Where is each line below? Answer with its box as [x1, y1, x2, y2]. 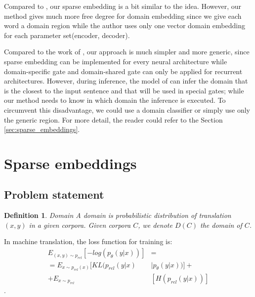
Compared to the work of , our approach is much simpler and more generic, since [4, 46, 250, 57]
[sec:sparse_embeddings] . [4, 124, 80, 134]
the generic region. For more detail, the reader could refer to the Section [4, 114, 223, 125]
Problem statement [4, 187, 104, 202]
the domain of [200, 219, 242, 230]
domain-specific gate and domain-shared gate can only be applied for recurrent [4, 66, 243, 76]
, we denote [138, 219, 172, 230]
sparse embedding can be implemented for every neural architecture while [4, 56, 227, 66]
